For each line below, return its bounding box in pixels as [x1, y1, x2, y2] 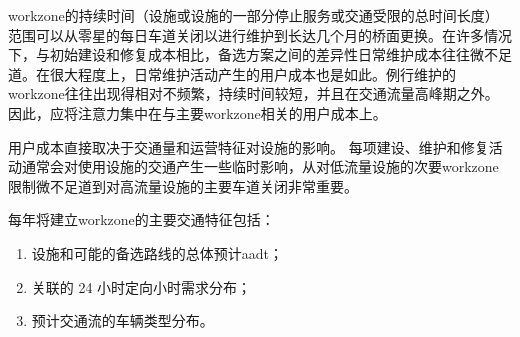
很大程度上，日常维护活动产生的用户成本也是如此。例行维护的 [49, 63, 456, 84]
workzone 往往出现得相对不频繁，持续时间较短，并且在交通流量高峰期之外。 [8, 83, 499, 104]
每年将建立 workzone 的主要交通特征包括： [8, 209, 275, 230]
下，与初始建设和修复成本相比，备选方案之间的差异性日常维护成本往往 [8, 44, 470, 65]
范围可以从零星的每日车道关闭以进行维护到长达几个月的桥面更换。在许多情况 [8, 24, 512, 45]
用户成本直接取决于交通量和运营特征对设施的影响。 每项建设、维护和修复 [8, 136, 489, 157]
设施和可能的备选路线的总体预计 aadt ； [31, 242, 284, 263]
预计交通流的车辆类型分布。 [31, 310, 214, 331]
